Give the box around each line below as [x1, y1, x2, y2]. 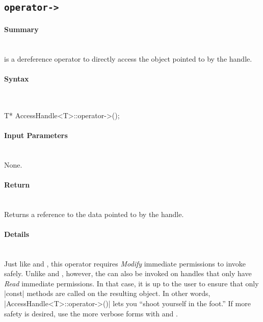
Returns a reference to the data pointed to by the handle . [4, 208, 184, 219]
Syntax [4, 73, 29, 84]
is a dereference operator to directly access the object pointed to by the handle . [4, 53, 252, 64]
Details [4, 228, 30, 239]
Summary [4, 23, 39, 34]
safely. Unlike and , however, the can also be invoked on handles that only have [4, 268, 252, 279]
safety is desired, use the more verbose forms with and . [4, 308, 178, 318]
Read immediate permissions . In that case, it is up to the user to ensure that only [4, 278, 259, 288]
